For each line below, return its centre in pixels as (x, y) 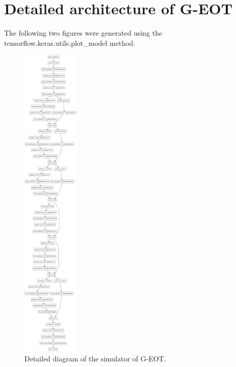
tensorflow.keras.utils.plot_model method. (70, 43)
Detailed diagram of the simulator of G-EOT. (95, 358)
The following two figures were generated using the (83, 33)
